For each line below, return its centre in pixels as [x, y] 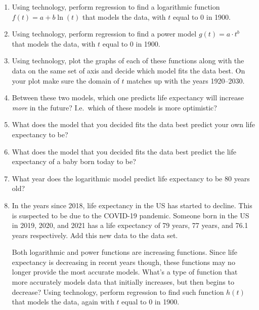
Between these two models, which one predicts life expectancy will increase [128, 98]
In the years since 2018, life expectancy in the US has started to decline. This [132, 205]
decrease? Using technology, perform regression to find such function [118, 292]
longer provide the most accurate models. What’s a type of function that [125, 272]
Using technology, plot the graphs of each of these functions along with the [128, 61]
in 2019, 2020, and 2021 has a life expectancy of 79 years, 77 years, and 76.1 [130, 225]
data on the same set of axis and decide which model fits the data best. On [128, 70]
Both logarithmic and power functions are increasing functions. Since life [124, 252]
